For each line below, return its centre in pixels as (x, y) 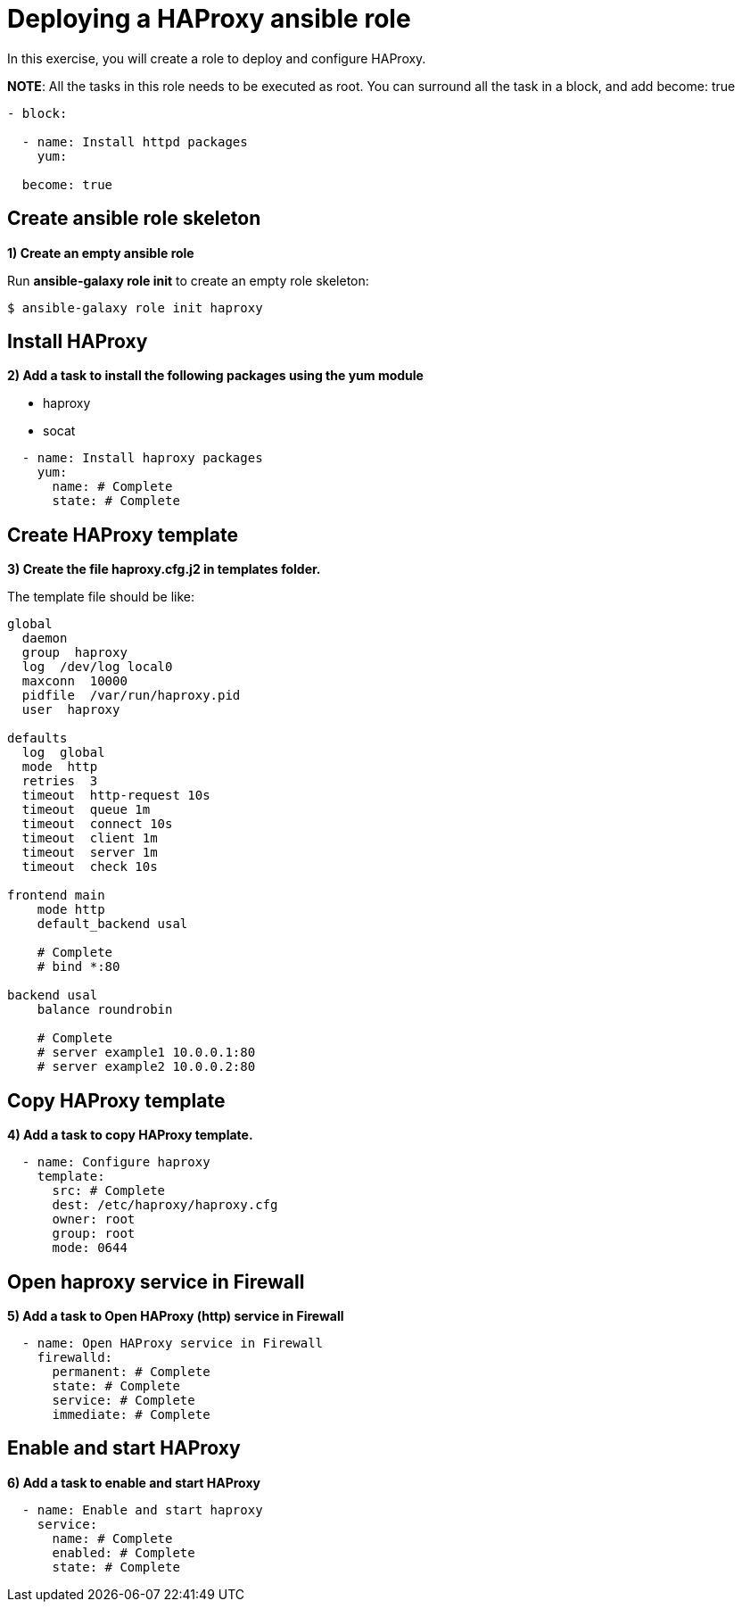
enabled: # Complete (124, 1552)
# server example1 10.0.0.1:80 (146, 1053)
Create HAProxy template (123, 535)
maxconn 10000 (74, 681)
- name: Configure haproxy (116, 1162)
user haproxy (71, 710)
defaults (37, 738)
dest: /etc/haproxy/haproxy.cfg (165, 1205)
